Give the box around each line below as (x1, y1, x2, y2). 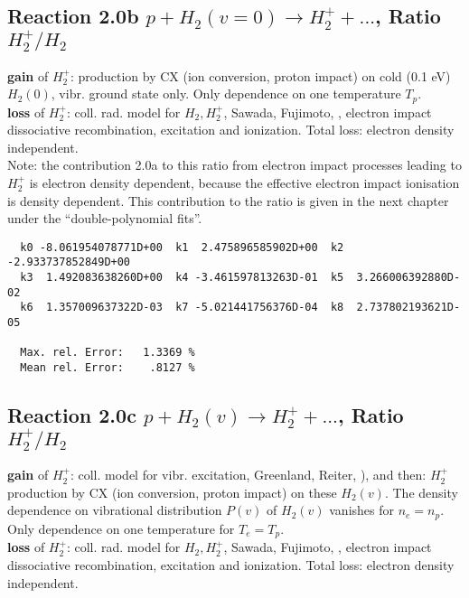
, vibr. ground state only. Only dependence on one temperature (51, 84, 401, 103)
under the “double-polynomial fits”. (7, 209, 202, 228)
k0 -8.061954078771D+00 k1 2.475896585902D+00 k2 (20, 240, 344, 254)
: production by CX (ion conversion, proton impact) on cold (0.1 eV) (70, 66, 451, 85)
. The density (384, 482, 458, 501)
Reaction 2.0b (7, 2, 139, 30)
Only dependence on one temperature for (7, 519, 235, 537)
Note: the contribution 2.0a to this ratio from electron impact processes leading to (7, 155, 462, 174)
